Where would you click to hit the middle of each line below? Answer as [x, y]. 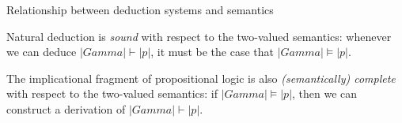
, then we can [325, 93]
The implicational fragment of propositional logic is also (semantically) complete [201, 78]
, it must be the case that [212, 52]
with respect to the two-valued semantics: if [112, 93]
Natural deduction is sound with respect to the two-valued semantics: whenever [199, 36]
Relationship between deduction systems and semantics [140, 9]
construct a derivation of [66, 108]
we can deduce [42, 52]
